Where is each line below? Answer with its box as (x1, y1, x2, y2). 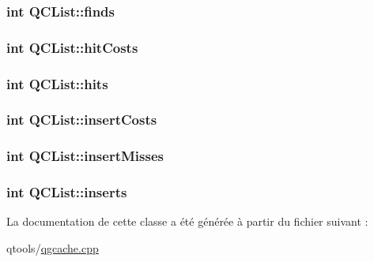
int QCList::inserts (6, 182, 127, 202)
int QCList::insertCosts (6, 110, 157, 129)
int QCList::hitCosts (6, 37, 138, 57)
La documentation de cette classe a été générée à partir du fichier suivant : (6, 213, 368, 230)
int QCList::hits (6, 73, 108, 93)
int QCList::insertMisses (6, 146, 164, 166)
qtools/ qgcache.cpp (6, 240, 99, 256)
